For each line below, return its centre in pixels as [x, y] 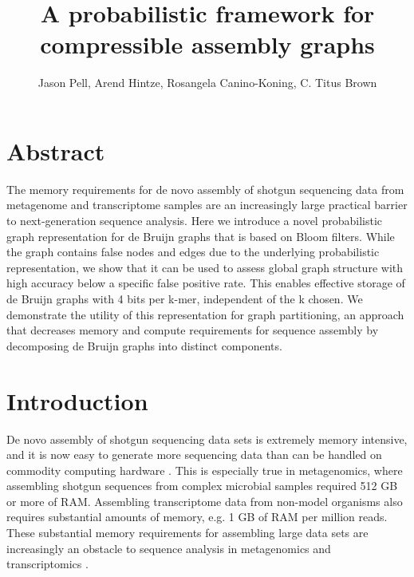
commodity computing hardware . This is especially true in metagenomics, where [205, 470]
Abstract [56, 150]
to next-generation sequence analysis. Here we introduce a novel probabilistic [195, 221]
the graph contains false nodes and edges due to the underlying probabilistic [193, 252]
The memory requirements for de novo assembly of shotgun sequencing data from [205, 189]
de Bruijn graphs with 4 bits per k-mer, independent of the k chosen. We [185, 298]
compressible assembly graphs [207, 44]
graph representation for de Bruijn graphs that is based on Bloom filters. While [201, 236]
